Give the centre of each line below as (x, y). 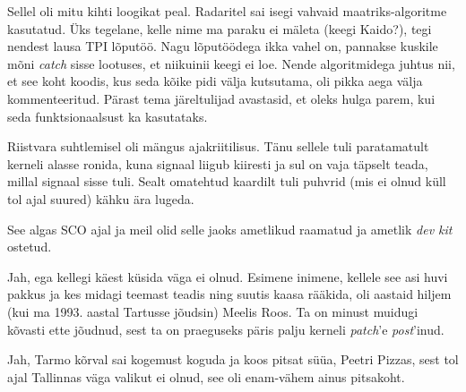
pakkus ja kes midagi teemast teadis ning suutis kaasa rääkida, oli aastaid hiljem (229, 294)
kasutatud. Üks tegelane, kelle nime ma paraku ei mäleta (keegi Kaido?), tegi (220, 28)
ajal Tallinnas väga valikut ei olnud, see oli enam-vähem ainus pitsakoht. (206, 376)
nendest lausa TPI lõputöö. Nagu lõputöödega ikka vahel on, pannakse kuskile (223, 46)
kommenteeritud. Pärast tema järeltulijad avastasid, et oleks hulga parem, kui (221, 98)
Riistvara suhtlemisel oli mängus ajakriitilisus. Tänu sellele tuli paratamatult (218, 146)
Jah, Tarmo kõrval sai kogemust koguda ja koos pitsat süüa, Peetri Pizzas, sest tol (233, 359)
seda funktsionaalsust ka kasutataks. (108, 116)
